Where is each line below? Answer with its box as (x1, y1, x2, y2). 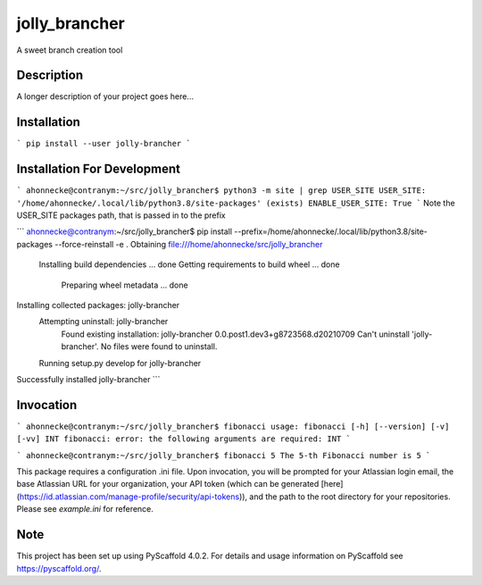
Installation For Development (16, 162, 180, 177)
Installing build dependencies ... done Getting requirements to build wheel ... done (38, 259, 340, 270)
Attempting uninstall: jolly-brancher (38, 316, 169, 327)
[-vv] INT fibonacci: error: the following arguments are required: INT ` (16, 434, 352, 444)
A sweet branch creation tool (16, 45, 123, 55)
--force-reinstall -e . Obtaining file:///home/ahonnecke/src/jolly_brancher (54, 238, 323, 249)
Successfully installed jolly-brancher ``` (16, 373, 161, 384)
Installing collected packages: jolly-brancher (16, 300, 180, 310)
